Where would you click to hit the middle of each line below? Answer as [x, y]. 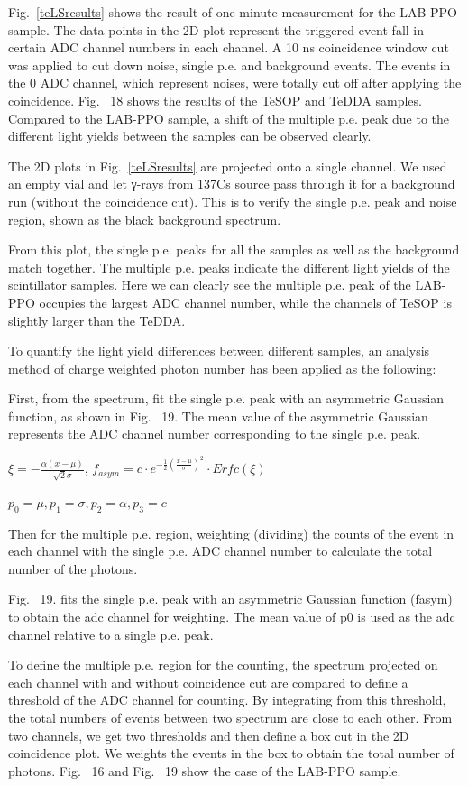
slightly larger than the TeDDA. [97, 320]
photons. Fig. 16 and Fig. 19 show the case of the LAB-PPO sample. [205, 770]
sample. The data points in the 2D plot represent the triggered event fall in [216, 29]
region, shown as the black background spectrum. [145, 219]
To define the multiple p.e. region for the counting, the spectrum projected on [223, 665]
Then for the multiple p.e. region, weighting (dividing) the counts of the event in [231, 533]
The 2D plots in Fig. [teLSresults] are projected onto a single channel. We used [228, 166]
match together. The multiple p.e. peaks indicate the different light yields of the [229, 267]
